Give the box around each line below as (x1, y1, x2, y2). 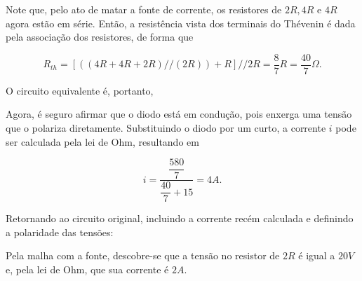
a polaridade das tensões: (6, 224, 114, 239)
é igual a (298, 248, 335, 263)
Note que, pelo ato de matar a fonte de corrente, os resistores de (6, 2, 282, 16)
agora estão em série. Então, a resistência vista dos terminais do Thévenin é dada (6, 15, 356, 30)
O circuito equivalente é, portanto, (6, 83, 154, 97)
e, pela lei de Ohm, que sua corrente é (6, 262, 169, 276)
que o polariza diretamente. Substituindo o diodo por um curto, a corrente (6, 121, 326, 135)
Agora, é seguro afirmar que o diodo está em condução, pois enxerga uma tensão (6, 107, 352, 121)
